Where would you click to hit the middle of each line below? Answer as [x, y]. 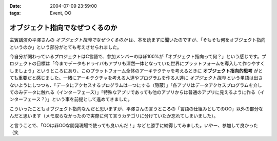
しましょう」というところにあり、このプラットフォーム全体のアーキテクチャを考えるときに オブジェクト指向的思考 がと [136, 70]
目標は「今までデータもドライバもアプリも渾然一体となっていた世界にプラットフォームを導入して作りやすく [151, 63]
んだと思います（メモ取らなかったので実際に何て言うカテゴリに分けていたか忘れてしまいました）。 [114, 116]
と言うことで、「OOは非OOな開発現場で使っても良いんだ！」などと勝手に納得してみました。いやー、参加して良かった [134, 125]
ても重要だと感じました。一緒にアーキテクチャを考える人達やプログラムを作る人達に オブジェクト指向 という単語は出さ [136, 78]
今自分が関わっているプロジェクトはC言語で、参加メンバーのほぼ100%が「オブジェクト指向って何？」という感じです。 [135, 57]
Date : [15, 6]
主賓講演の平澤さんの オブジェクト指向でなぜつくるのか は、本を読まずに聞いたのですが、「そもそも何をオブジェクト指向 [138, 40]
